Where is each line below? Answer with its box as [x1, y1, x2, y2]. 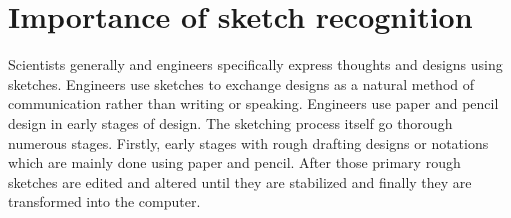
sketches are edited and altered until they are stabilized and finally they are [8, 171, 472, 192]
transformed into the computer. [8, 191, 201, 212]
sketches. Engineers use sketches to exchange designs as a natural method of [8, 73, 475, 94]
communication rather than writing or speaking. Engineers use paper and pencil [8, 93, 499, 114]
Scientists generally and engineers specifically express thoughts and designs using [8, 54, 503, 75]
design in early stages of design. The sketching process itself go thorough [8, 112, 453, 133]
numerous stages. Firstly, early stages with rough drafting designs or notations [8, 132, 489, 153]
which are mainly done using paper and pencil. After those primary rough [8, 152, 461, 173]
